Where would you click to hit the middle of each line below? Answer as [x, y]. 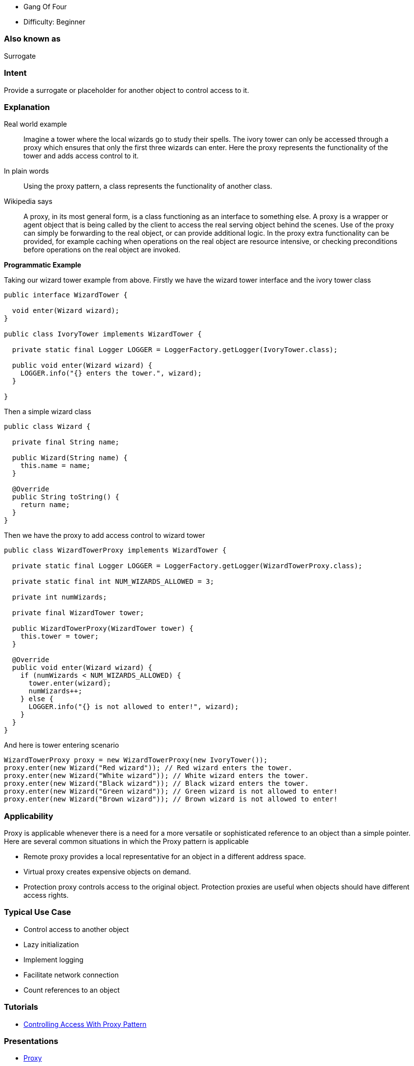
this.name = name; [55, 466]
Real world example [36, 124]
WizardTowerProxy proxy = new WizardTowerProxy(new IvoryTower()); [136, 760]
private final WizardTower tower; [78, 613]
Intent [15, 73]
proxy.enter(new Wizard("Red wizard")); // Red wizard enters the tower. [148, 768]
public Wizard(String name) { [70, 458]
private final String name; [66, 442]
